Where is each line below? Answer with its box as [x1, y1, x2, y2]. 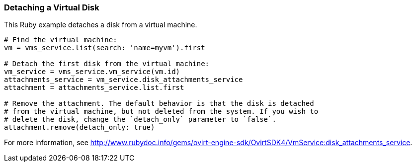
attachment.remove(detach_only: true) [4, 123, 155, 132]
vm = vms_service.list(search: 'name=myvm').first [4, 44, 205, 52]
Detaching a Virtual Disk [4, 2, 99, 12]
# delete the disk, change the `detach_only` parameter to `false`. [4, 115, 276, 124]
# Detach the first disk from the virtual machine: [4, 60, 210, 68]
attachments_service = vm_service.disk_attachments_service [4, 76, 243, 84]
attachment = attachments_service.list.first [4, 83, 184, 92]
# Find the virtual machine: [4, 36, 117, 44]
